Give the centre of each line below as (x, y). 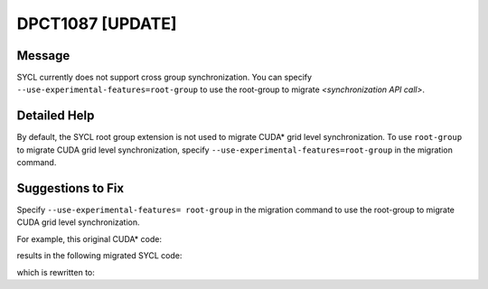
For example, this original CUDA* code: (89, 238)
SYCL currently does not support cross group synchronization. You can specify (164, 78)
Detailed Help (56, 116)
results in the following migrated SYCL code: (99, 256)
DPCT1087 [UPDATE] (97, 23)
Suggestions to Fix (70, 188)
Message (43, 56)
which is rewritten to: (56, 272)
